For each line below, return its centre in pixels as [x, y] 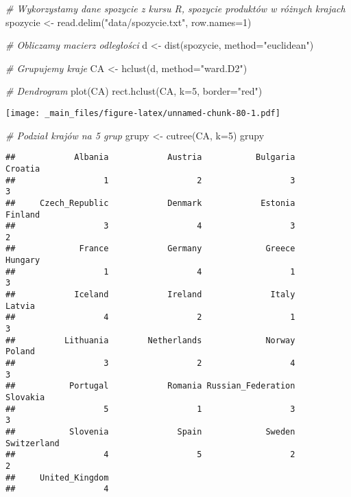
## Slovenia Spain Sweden [150, 431]
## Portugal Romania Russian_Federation [150, 386]
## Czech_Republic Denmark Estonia [150, 203]
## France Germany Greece [150, 249]
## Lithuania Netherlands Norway [150, 340]
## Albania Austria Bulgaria [150, 158]
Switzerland [33, 443]
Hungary [23, 261]
